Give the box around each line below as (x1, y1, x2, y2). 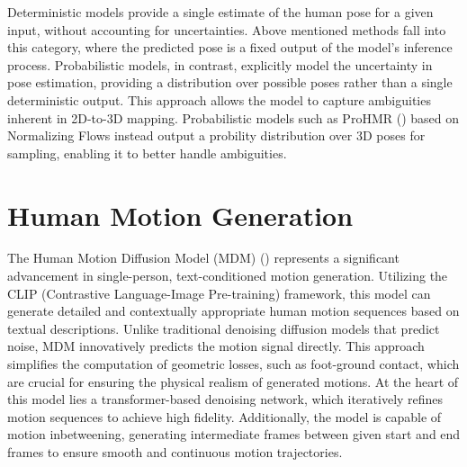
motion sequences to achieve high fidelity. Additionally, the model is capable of (7, 407, 442, 426)
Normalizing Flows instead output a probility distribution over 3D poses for (7, 126, 426, 145)
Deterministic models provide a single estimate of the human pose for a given (7, 3, 434, 21)
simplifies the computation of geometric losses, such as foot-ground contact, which (7, 355, 460, 373)
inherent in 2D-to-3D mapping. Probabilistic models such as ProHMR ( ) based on (7, 108, 460, 127)
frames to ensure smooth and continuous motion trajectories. (7, 443, 343, 461)
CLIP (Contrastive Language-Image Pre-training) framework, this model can (7, 283, 431, 302)
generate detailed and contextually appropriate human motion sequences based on (7, 301, 460, 320)
